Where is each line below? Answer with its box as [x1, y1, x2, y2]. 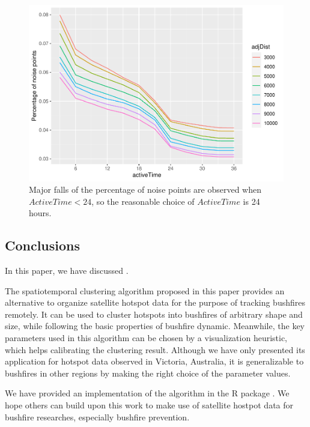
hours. [29, 207, 52, 219]
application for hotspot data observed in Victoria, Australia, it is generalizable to [5, 355, 304, 368]
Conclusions [5, 236, 81, 255]
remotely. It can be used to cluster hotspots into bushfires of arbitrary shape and [5, 307, 303, 320]
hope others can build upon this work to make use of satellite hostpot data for [5, 399, 294, 411]
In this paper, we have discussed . [5, 264, 129, 277]
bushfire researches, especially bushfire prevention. [5, 410, 190, 423]
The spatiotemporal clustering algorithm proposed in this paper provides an [5, 284, 285, 297]
